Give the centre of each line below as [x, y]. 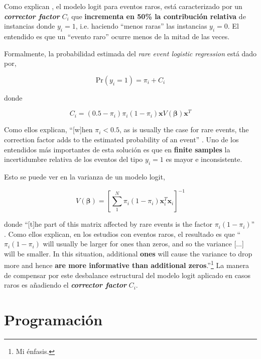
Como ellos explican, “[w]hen [48, 129]
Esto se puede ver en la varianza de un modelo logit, [85, 177]
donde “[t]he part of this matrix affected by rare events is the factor [108, 224]
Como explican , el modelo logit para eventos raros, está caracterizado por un [123, 6]
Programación [53, 320]
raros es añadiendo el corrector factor [65, 285]
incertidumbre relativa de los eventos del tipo [74, 159]
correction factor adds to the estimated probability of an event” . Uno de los [121, 140]
